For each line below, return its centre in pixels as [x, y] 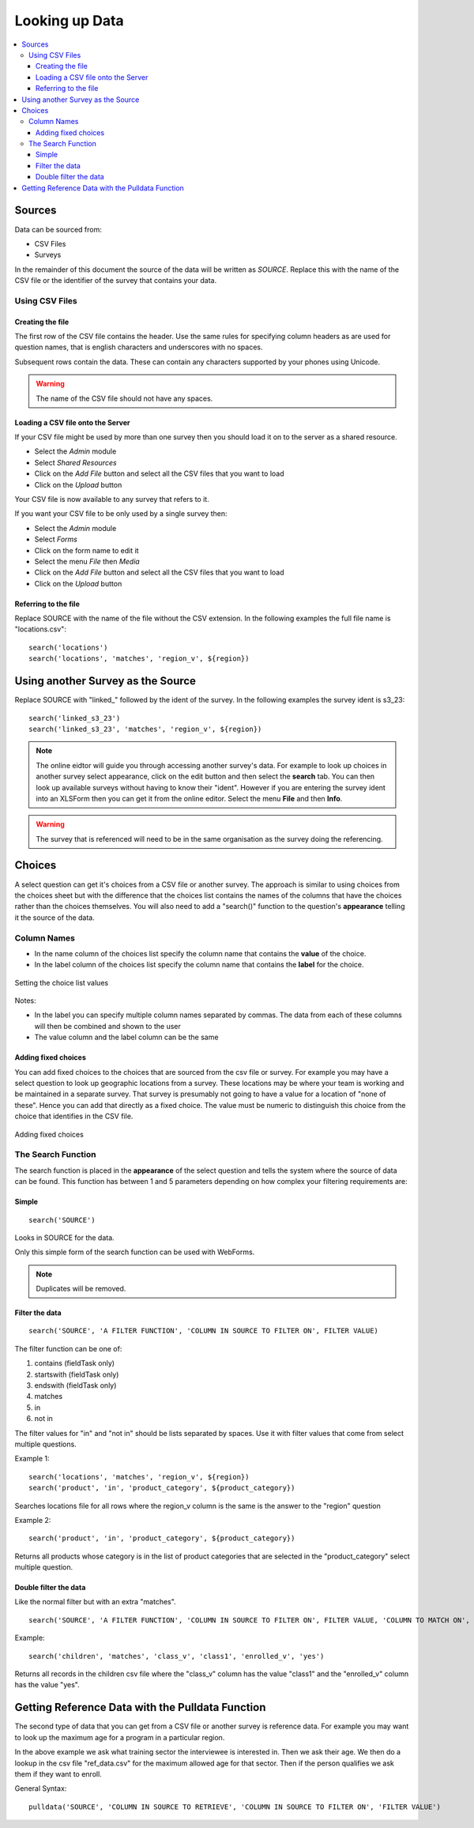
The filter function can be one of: [68, 1348]
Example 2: [33, 1520]
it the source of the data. [55, 918]
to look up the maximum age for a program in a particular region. [120, 1737]
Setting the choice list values [62, 982]
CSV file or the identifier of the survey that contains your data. [116, 281]
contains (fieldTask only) [74, 1363]
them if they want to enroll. [58, 1773]
